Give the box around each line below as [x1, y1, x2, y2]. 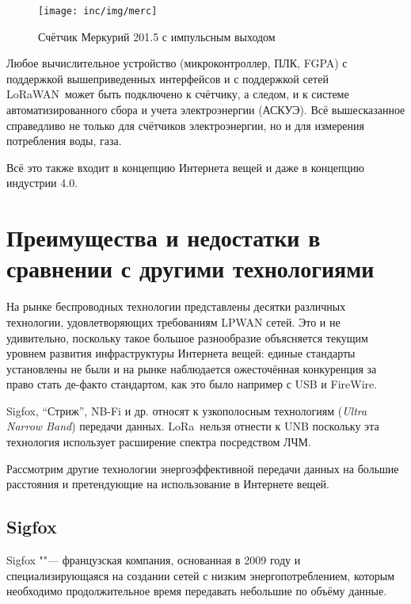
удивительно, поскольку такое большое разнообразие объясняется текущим [6, 329, 368, 346]
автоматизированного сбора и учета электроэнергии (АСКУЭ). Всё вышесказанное [6, 101, 405, 118]
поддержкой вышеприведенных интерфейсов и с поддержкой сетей [6, 70, 329, 86]
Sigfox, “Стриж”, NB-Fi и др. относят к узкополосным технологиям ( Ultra [6, 402, 367, 419]
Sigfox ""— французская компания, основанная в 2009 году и [6, 552, 301, 568]
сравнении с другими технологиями [6, 252, 375, 285]
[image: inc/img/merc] [38, 6, 158, 17]
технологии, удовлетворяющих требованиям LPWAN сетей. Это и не [6, 313, 341, 330]
